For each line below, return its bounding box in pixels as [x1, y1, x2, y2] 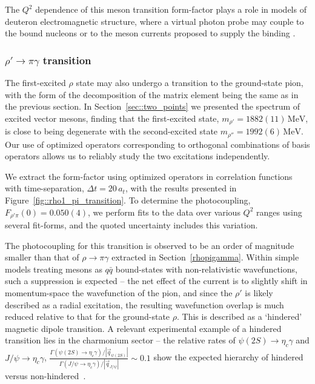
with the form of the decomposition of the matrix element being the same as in [5, 88, 299, 101]
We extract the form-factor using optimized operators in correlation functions [5, 170, 293, 182]
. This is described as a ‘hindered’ [177, 310, 302, 323]
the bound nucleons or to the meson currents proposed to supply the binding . [5, 27, 296, 39]
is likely [245, 286, 273, 299]
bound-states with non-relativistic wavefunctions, [115, 262, 297, 275]
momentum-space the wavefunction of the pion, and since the [5, 286, 233, 299]
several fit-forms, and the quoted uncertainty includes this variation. [5, 219, 258, 231]
